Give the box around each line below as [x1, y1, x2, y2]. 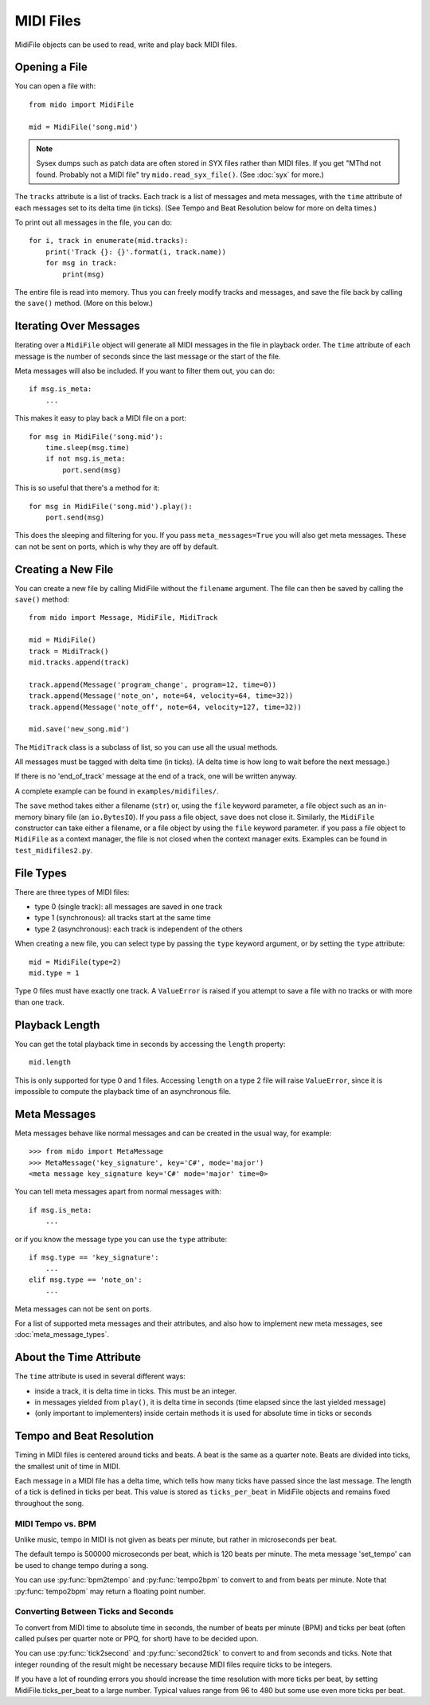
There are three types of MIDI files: [14, 887, 130, 896]
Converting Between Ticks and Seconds [14, 1606, 174, 1617]
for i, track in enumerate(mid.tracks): [29, 236, 189, 245]
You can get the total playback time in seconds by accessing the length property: [14, 1039, 286, 1048]
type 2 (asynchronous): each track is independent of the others [34, 924, 243, 934]
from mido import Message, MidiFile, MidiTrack [29, 613, 218, 622]
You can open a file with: [14, 81, 96, 91]
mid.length [29, 1058, 72, 1067]
